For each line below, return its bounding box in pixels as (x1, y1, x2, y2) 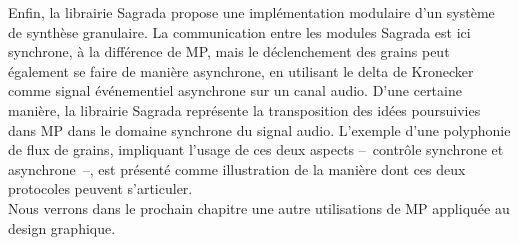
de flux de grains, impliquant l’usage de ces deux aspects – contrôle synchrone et (8, 139, 504, 160)
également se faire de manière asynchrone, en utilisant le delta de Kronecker (8, 60, 474, 81)
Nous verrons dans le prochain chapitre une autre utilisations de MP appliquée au (8, 197, 510, 218)
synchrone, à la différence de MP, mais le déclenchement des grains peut (8, 41, 450, 62)
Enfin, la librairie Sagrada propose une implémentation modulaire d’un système (8, 2, 495, 22)
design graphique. (8, 217, 116, 238)
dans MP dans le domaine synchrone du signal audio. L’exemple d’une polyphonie (8, 119, 511, 140)
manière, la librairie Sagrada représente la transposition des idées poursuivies (8, 99, 481, 120)
